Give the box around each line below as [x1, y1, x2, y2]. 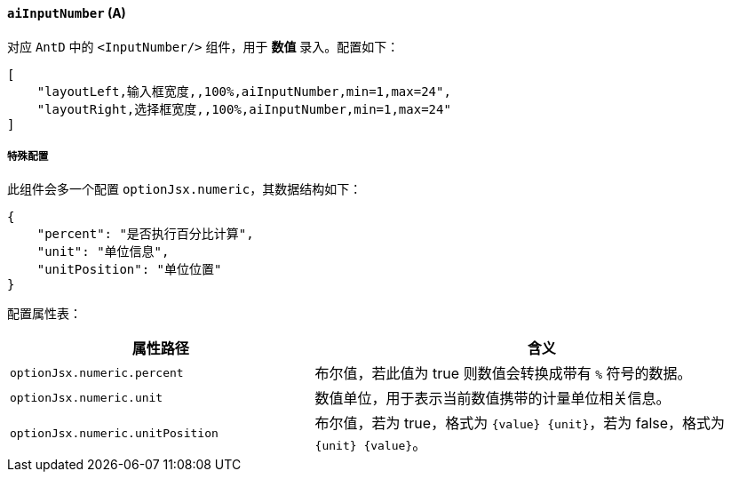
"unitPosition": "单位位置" [36, 262, 222, 277]
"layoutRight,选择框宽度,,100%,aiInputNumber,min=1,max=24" [36, 101, 451, 116]
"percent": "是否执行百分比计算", [36, 227, 254, 242]
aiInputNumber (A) [7, 5, 126, 20]
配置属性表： [7, 306, 82, 322]
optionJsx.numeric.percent [10, 365, 184, 379]
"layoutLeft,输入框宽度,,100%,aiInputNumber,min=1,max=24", [36, 84, 451, 99]
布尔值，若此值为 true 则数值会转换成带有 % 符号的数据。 [314, 364, 692, 383]
